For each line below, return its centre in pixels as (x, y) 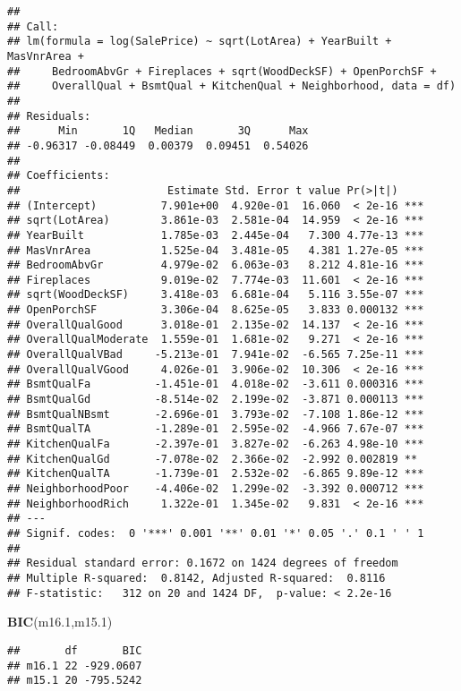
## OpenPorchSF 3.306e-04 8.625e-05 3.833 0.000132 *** (216, 310)
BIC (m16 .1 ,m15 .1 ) (60, 622)
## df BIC (75, 650)
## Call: (33, 26)
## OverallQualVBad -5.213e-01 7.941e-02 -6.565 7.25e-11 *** (216, 355)
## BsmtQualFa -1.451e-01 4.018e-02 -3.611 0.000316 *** (216, 384)
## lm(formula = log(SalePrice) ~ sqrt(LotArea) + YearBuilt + (200, 42)
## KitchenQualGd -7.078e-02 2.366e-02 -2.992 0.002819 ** (213, 459)
